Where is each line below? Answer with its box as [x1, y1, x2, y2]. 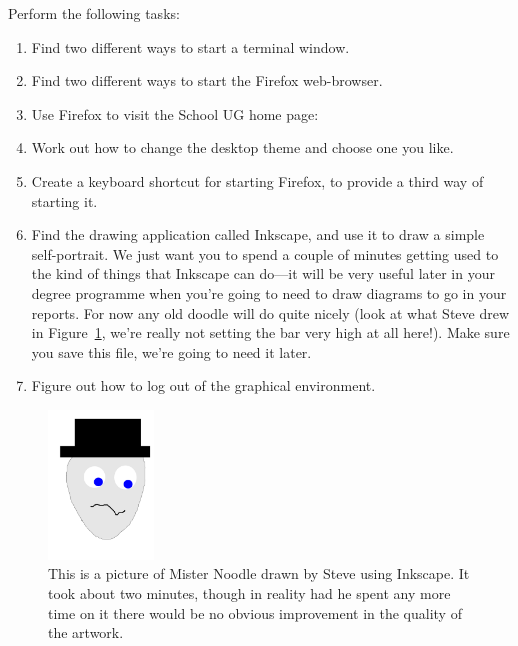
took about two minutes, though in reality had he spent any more [48, 583, 451, 604]
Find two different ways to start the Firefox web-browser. [31, 70, 383, 91]
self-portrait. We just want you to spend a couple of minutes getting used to [31, 243, 499, 264]
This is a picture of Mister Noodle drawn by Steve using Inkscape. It [48, 563, 470, 584]
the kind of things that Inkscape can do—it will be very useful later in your [31, 263, 495, 284]
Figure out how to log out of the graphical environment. [31, 375, 376, 396]
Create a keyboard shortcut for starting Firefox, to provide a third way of [31, 170, 484, 191]
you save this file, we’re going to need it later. [31, 341, 312, 362]
